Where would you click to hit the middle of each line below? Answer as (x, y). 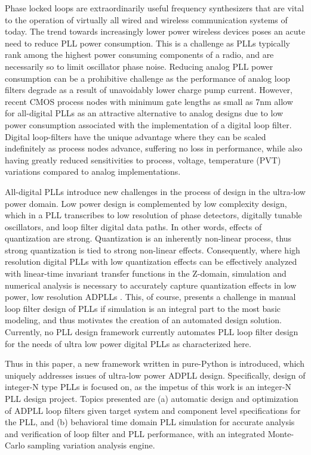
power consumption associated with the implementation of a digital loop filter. (148, 124)
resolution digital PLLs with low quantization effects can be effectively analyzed (151, 261)
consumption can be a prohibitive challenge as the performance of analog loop (147, 78)
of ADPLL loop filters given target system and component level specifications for (153, 410)
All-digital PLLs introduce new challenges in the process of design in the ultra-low (155, 191)
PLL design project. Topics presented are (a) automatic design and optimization (152, 398)
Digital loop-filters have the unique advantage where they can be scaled (136, 136)
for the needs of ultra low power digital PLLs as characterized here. (128, 343)
